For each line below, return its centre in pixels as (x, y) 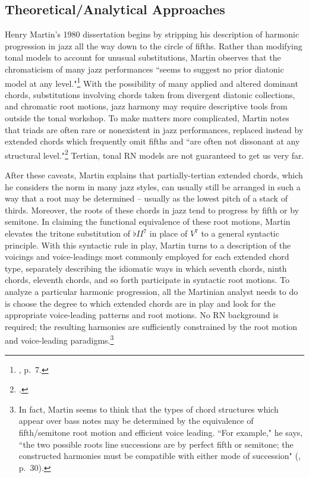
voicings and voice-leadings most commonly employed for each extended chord (147, 257)
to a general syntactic (240, 233)
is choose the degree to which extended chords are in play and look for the (140, 303)
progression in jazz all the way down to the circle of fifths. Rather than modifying (154, 45)
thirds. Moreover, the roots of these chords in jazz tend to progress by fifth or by (152, 210)
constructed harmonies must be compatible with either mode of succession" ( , (160, 456)
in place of (168, 233)
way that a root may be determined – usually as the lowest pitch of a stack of (146, 198)
